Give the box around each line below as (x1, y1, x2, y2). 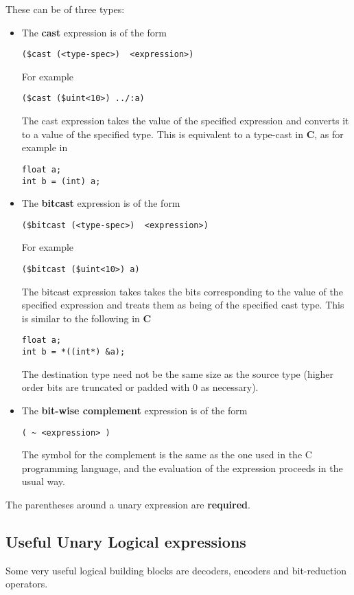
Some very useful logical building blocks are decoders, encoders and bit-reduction (5, 563, 347, 577)
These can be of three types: (5, 2, 125, 16)
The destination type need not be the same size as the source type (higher (21, 366, 334, 381)
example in (21, 140, 68, 155)
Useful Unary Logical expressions (5, 530, 246, 552)
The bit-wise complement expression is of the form (21, 403, 248, 417)
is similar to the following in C (21, 311, 152, 325)
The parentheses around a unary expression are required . (5, 497, 250, 511)
